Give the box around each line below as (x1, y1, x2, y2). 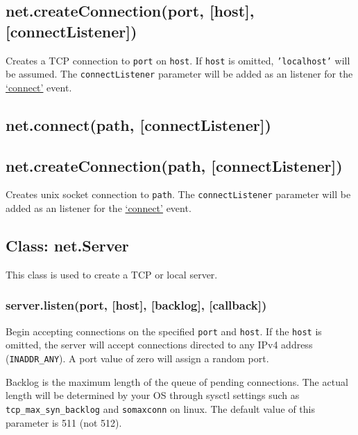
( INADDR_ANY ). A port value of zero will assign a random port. (6, 351, 269, 365)
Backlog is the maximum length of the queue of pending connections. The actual (6, 374, 348, 389)
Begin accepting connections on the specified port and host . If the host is (6, 323, 322, 338)
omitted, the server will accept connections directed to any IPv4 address (6, 337, 313, 352)
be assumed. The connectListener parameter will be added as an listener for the (6, 66, 353, 81)
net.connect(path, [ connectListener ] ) (6, 114, 271, 135)
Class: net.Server (6, 235, 129, 256)
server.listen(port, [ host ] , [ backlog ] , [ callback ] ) (6, 296, 267, 314)
